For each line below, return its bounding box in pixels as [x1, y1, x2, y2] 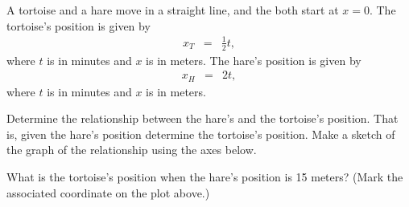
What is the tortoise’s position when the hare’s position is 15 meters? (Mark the [6, 168, 403, 185]
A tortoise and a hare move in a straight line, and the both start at [6, 2, 339, 18]
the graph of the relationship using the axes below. [6, 141, 257, 158]
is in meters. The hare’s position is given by [146, 51, 361, 68]
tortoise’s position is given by [6, 17, 151, 34]
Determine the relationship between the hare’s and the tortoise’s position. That [6, 110, 399, 127]
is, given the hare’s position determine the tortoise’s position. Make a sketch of [6, 125, 395, 142]
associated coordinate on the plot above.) [6, 184, 210, 201]
